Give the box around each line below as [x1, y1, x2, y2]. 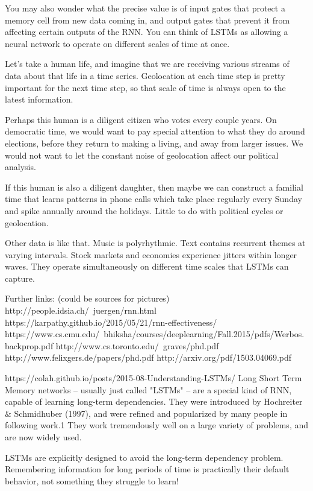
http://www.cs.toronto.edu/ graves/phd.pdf [55, 339, 219, 352]
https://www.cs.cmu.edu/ [5, 328, 100, 340]
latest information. [5, 93, 73, 106]
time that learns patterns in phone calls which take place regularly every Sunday [5, 192, 302, 205]
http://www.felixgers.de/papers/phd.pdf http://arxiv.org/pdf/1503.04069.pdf [5, 351, 292, 364]
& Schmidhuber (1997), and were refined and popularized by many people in [5, 407, 288, 419]
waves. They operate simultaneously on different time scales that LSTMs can [5, 260, 289, 273]
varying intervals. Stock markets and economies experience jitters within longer [5, 248, 297, 261]
